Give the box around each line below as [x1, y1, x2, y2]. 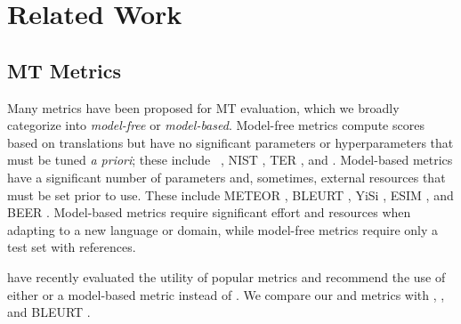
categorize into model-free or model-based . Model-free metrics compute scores [7, 116, 425, 134]
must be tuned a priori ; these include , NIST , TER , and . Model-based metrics [7, 150, 453, 169]
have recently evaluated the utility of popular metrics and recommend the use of [7, 267, 446, 286]
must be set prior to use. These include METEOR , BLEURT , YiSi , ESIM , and [7, 185, 454, 204]
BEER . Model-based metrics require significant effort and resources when [7, 203, 411, 222]
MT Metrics [7, 56, 122, 84]
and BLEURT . [7, 303, 91, 321]
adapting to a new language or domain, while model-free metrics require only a [7, 220, 439, 239]
